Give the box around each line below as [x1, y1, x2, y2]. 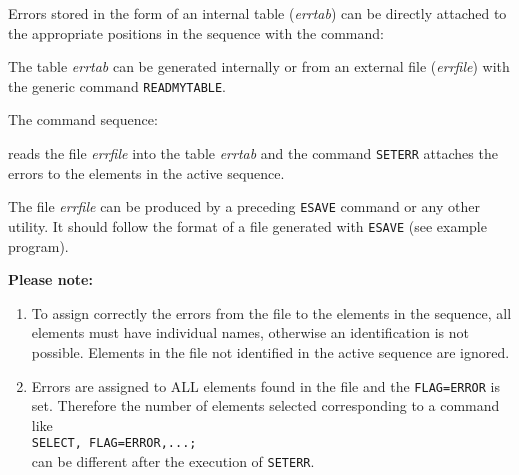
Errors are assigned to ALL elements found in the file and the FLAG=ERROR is [31, 375, 501, 396]
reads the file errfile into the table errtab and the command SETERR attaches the [8, 143, 498, 164]
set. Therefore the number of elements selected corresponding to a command [31, 395, 500, 416]
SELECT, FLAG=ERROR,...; [31, 436, 197, 451]
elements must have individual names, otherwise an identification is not [31, 322, 469, 343]
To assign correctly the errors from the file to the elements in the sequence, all [31, 302, 512, 323]
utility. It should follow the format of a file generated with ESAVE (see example [8, 215, 487, 236]
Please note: [8, 269, 93, 290]
